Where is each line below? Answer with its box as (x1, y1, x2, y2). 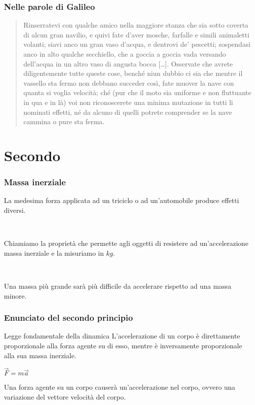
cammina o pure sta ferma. (23, 116, 105, 127)
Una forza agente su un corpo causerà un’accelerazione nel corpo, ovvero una (4, 382, 235, 392)
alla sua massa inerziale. (4, 350, 77, 360)
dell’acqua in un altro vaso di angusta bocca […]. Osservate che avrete (23, 58, 233, 68)
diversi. (4, 204, 26, 215)
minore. (4, 290, 27, 301)
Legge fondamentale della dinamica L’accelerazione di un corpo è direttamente (4, 331, 240, 341)
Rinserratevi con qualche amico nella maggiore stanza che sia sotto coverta (23, 20, 249, 30)
